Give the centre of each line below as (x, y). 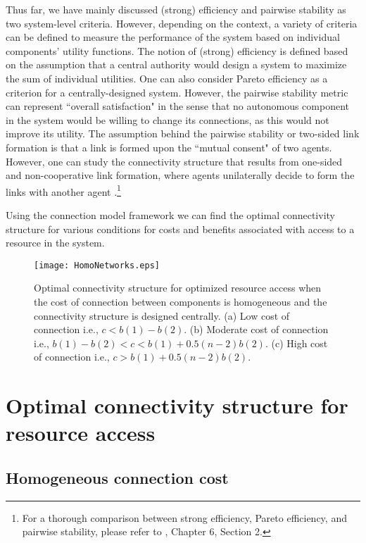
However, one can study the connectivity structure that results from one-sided (174, 161)
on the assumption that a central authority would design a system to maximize (176, 64)
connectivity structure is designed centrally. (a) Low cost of (162, 315)
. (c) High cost (296, 343)
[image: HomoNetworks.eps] (97, 265)
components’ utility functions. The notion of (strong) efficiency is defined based (177, 50)
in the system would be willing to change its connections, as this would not (168, 119)
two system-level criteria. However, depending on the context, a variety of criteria (182, 23)
